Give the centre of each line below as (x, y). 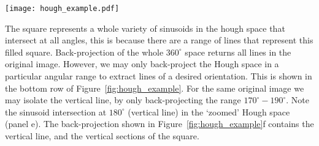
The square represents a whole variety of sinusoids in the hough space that (145, 28)
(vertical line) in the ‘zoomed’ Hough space (209, 111)
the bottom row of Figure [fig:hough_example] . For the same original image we (155, 88)
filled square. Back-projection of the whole (84, 52)
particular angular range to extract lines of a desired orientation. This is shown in (159, 76)
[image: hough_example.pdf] (62, 9)
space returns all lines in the (238, 52)
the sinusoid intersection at (56, 111)
